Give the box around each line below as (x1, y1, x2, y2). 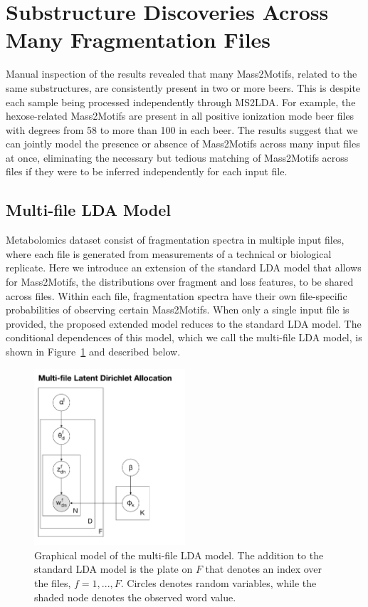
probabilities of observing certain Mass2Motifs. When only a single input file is (6, 302, 349, 317)
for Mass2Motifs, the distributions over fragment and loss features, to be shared (6, 274, 354, 289)
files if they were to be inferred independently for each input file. (6, 164, 288, 179)
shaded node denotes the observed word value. (34, 589, 236, 604)
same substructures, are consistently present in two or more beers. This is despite (6, 80, 361, 95)
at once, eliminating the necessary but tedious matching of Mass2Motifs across (6, 150, 349, 165)
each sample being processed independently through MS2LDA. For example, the (6, 94, 356, 109)
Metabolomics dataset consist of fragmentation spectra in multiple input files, (6, 232, 345, 247)
